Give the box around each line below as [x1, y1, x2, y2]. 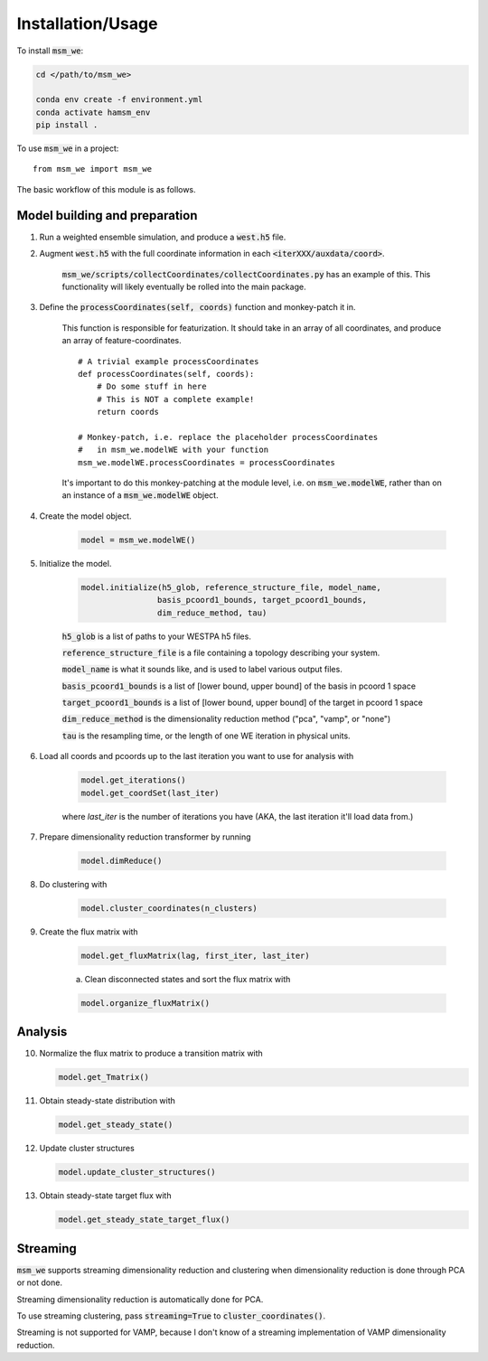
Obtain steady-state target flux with [39, 1190, 172, 1201]
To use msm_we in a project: [16, 143, 119, 154]
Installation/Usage [16, 14, 158, 33]
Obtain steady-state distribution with [39, 1095, 176, 1106]
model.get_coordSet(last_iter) [80, 787, 221, 798]
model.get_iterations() [80, 775, 187, 785]
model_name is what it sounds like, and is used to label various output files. [61, 664, 343, 675]
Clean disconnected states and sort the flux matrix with [84, 973, 291, 984]
